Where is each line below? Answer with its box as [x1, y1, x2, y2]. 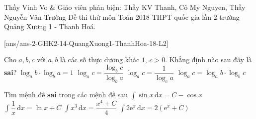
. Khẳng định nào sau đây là [165, 54, 252, 65]
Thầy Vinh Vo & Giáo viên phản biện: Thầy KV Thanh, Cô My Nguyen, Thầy [4, 2, 246, 12]
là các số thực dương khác [60, 54, 140, 65]
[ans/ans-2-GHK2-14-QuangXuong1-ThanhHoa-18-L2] [4, 38, 169, 48]
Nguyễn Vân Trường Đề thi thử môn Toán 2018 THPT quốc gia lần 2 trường [4, 11, 240, 22]
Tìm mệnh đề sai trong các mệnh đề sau [4, 89, 128, 99]
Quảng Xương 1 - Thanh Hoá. [4, 21, 96, 32]
